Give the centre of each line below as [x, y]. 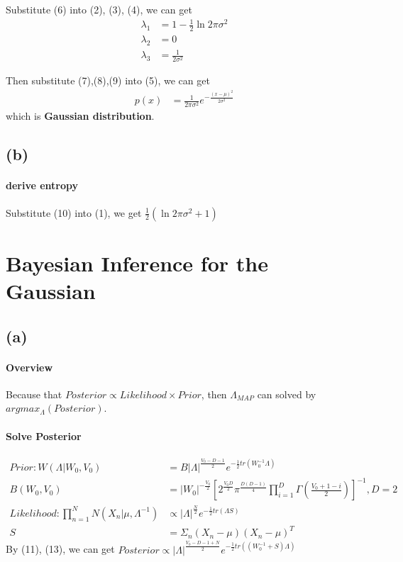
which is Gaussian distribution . [80, 116]
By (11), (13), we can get [60, 549]
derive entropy [42, 185]
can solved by [287, 394]
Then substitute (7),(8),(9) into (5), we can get [108, 80]
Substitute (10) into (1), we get [74, 212]
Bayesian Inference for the [137, 263]
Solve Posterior [44, 435]
